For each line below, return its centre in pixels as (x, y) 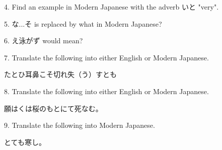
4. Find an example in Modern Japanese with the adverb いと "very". (112, 7)
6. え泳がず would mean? (44, 41)
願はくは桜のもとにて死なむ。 (53, 108)
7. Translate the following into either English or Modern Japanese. (106, 57)
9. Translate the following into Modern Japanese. (80, 125)
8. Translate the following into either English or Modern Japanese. (106, 91)
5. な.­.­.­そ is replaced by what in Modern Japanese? (83, 23)
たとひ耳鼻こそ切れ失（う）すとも (60, 74)
